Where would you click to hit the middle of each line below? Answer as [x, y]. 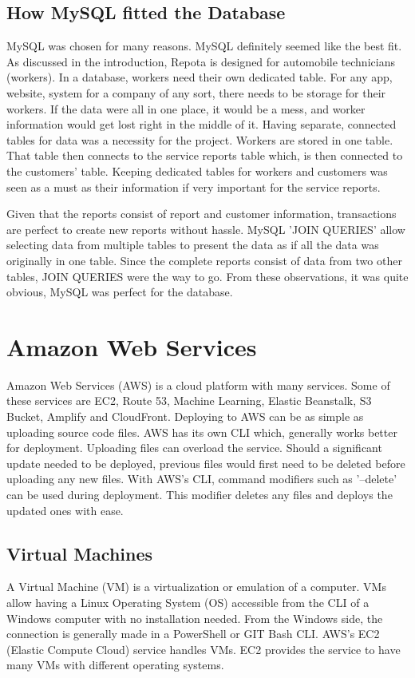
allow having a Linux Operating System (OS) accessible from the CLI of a [188, 602]
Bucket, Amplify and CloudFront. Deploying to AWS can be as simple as [185, 416]
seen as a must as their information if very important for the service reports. [194, 186]
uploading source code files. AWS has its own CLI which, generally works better [202, 432]
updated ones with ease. [65, 510]
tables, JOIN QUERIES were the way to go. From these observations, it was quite [207, 276]
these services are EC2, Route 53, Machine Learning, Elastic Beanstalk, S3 [189, 400]
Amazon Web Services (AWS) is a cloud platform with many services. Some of [198, 385]
